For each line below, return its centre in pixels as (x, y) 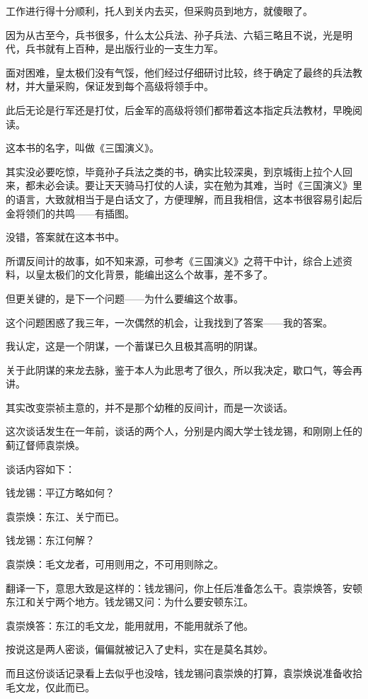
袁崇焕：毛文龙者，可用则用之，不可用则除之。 (115, 564)
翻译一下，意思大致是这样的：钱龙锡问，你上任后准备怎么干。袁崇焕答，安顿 (184, 587)
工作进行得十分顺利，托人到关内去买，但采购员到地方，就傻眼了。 (159, 11)
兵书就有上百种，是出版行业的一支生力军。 (124, 49)
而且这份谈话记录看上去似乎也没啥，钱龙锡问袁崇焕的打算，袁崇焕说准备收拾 (184, 673)
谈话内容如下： (40, 468)
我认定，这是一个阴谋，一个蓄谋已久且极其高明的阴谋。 (134, 346)
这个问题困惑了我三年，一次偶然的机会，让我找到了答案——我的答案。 (169, 322)
